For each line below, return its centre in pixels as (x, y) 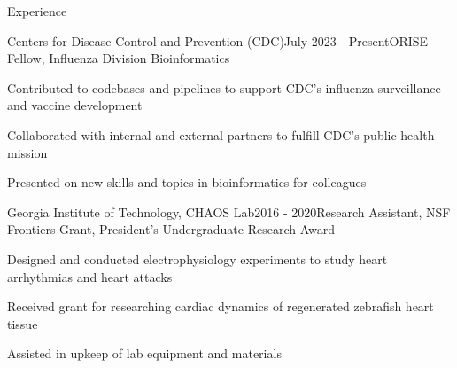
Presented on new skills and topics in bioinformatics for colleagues (187, 182)
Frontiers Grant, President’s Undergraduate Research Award (171, 229)
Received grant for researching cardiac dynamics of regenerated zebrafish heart (221, 306)
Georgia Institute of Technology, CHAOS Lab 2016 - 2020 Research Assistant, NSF (229, 211)
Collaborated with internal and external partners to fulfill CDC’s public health (221, 134)
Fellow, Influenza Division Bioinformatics (119, 58)
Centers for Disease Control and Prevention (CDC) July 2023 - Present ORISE (218, 40)
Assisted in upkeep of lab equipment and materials (144, 353)
